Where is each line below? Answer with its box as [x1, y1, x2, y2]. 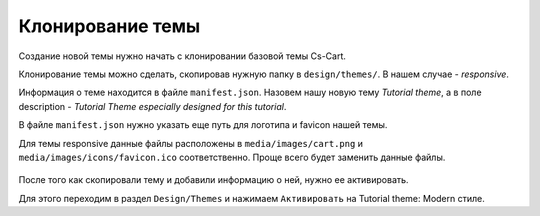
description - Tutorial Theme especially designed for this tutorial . [18, 100, 287, 112]
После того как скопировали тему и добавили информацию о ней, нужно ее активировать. [18, 174, 409, 186]
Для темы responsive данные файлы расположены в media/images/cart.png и [18, 137, 364, 149]
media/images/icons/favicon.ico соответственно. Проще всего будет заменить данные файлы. [18, 151, 446, 163]
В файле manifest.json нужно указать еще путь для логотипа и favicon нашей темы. [18, 119, 388, 131]
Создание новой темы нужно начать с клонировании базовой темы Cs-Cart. [18, 50, 347, 62]
